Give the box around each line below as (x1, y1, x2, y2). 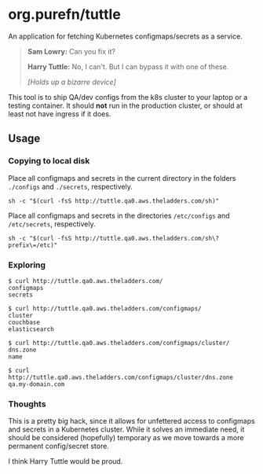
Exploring (8, 259, 46, 270)
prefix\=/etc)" (8, 241, 58, 249)
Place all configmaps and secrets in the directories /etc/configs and (8, 211, 230, 220)
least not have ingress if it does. (8, 108, 111, 119)
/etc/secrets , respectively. (8, 219, 96, 229)
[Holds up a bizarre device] (27, 77, 116, 86)
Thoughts (8, 399, 46, 410)
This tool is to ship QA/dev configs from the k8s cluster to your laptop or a (8, 92, 248, 101)
